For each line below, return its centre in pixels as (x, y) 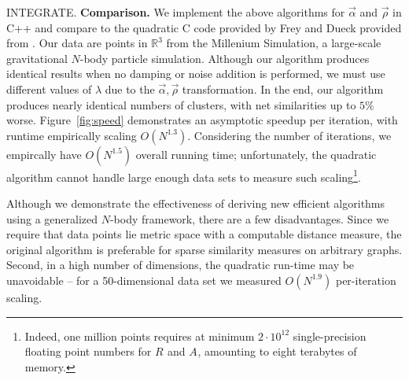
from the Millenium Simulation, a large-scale (274, 43)
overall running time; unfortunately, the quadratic (256, 154)
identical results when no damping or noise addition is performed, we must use (196, 74)
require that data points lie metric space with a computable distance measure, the (204, 234)
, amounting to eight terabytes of (277, 351)
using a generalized (52, 218)
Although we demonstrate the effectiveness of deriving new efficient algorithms (196, 203)
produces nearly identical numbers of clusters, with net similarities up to (181, 104)
